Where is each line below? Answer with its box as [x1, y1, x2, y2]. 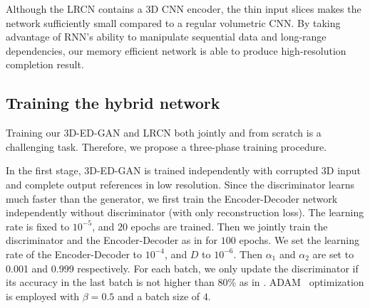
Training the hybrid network [6, 92, 220, 114]
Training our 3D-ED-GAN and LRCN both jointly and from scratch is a [6, 125, 322, 140]
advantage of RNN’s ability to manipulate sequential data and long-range [6, 29, 327, 44]
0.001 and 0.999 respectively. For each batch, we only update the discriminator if [6, 260, 359, 275]
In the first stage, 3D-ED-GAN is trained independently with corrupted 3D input [6, 163, 361, 178]
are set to [312, 246, 354, 261]
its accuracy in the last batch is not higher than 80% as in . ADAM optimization [6, 275, 364, 290]
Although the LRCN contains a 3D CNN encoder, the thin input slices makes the [6, 1, 361, 16]
